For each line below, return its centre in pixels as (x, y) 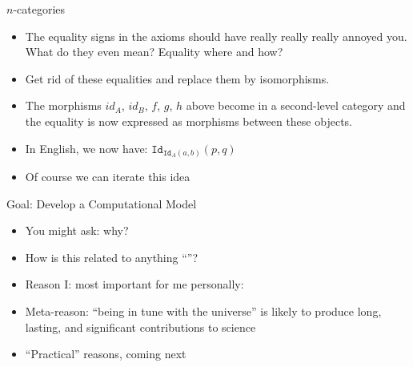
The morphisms (63, 105)
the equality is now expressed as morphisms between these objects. (188, 121)
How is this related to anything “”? (112, 257)
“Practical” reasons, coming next (106, 354)
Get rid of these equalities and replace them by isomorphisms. (177, 78)
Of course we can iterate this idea (108, 177)
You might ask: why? (77, 230)
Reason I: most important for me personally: (134, 284)
